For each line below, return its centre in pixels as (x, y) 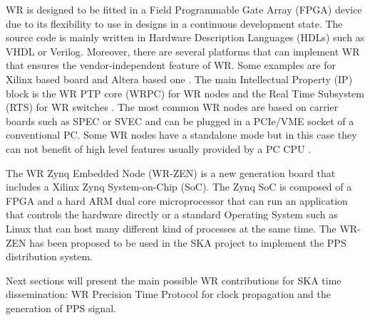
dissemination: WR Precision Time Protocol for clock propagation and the (168, 294)
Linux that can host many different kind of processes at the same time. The (171, 228)
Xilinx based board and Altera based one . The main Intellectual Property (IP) (179, 79)
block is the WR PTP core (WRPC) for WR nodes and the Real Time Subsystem (185, 93)
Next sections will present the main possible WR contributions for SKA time (174, 280)
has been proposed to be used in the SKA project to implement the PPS (188, 242)
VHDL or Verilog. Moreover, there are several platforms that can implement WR (183, 51)
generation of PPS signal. (61, 308)
